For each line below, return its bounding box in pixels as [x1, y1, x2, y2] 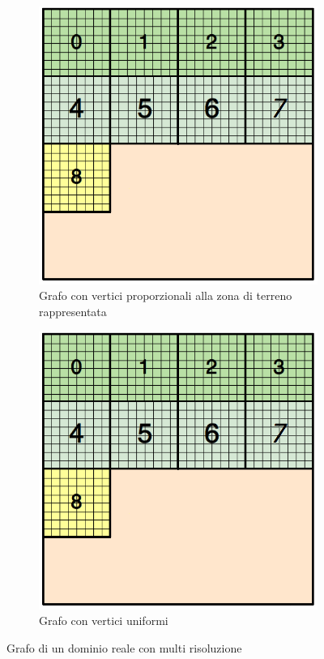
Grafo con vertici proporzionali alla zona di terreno [39, 287, 292, 304]
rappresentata [39, 303, 107, 320]
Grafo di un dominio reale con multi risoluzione [6, 639, 242, 656]
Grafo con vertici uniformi [39, 612, 168, 629]
